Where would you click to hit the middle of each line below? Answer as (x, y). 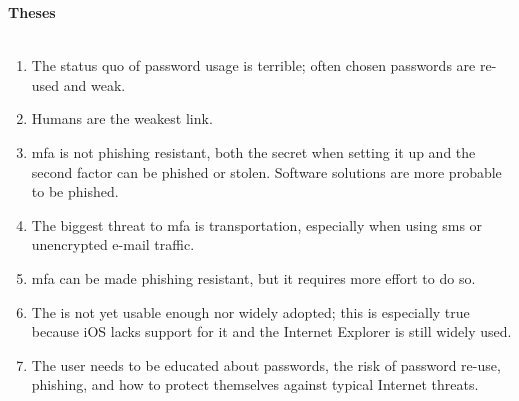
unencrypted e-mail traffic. (113, 244)
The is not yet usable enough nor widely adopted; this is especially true (250, 311)
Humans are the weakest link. (122, 118)
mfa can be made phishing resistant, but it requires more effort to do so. (253, 277)
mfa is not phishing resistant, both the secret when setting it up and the (253, 151)
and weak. (94, 84)
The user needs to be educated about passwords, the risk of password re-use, (266, 364)
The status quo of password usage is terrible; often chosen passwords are (253, 65)
